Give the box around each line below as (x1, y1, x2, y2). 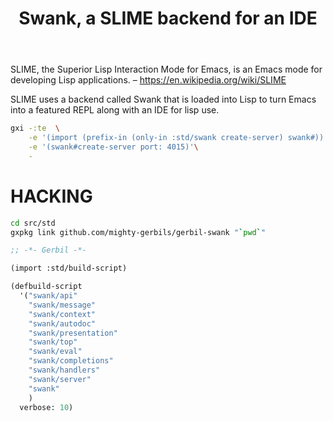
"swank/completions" (28, 356, 114, 366)
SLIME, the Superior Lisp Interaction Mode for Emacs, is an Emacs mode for (10, 63, 323, 76)
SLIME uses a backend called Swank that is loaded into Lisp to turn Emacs (10, 93, 317, 106)
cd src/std (10, 218, 56, 228)
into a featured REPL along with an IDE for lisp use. (10, 104, 220, 116)
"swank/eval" (28, 347, 83, 357)
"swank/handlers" (28, 365, 101, 375)
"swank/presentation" (28, 328, 118, 338)
